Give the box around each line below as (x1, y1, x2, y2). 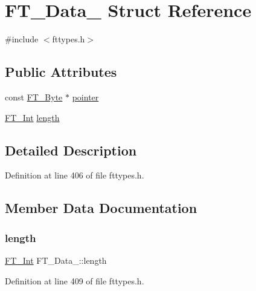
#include (5, 33, 39, 45)
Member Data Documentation (5, 198, 197, 217)
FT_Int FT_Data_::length (5, 253, 107, 266)
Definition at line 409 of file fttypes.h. (5, 274, 144, 287)
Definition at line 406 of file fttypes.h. (5, 169, 144, 181)
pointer (72, 90, 99, 103)
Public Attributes (5, 62, 117, 81)
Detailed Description (5, 140, 137, 159)
